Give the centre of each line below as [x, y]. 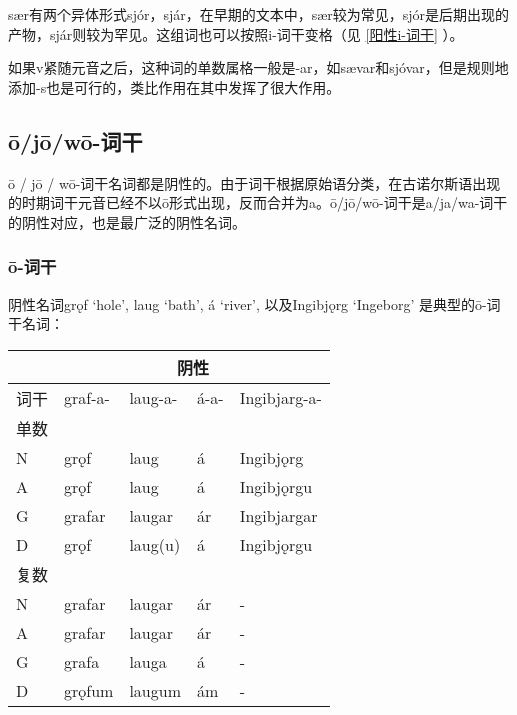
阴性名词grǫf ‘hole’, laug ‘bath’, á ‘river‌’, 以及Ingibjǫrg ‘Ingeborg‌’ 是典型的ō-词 [254, 303]
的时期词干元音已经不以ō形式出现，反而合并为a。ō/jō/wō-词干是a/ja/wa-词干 [258, 202]
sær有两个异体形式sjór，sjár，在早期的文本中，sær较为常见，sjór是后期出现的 [259, 14]
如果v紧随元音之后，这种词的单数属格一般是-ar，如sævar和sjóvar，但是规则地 [258, 67]
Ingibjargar [278, 515]
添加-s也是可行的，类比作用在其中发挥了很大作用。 [174, 86]
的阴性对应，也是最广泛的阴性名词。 [127, 221]
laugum [155, 690]
